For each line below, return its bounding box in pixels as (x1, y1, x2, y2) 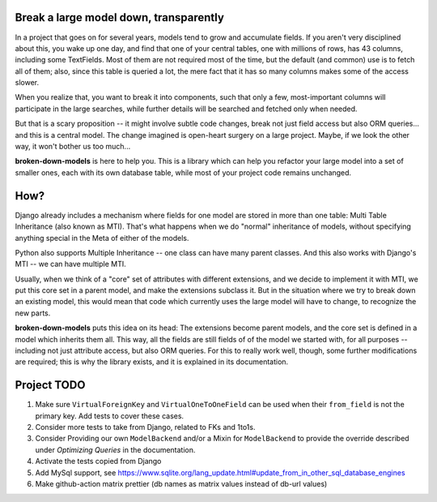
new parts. (15, 308, 51, 318)
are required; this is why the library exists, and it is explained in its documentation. (15, 357, 289, 367)
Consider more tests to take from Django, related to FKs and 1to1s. (35, 423, 256, 432)
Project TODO (15, 378, 86, 393)
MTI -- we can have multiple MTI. (15, 260, 126, 269)
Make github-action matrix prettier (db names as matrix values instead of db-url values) (35, 479, 328, 489)
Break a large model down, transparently (15, 11, 224, 24)
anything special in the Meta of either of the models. (15, 233, 189, 242)
